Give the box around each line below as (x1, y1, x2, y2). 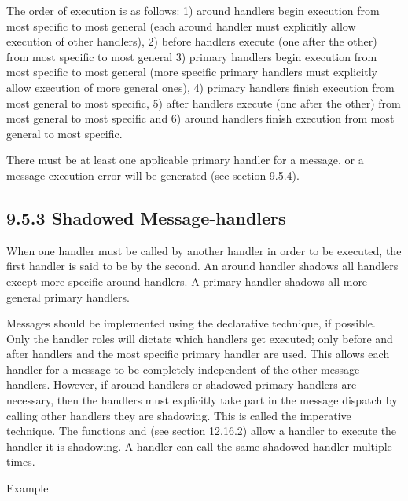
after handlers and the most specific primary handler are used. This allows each (6, 346, 390, 362)
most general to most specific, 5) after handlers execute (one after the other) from (6, 94, 401, 111)
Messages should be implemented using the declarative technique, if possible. (6, 315, 376, 331)
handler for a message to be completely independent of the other (6, 360, 318, 377)
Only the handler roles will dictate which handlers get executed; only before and (6, 330, 393, 346)
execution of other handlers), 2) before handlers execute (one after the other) (6, 33, 377, 49)
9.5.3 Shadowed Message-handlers (6, 205, 286, 229)
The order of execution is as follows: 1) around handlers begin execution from (6, 2, 380, 18)
